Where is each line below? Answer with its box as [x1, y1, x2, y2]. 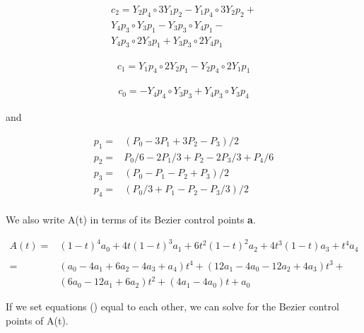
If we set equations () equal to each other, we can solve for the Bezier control [6, 299, 339, 314]
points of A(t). [6, 312, 69, 327]
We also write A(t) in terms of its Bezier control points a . [6, 212, 256, 227]
